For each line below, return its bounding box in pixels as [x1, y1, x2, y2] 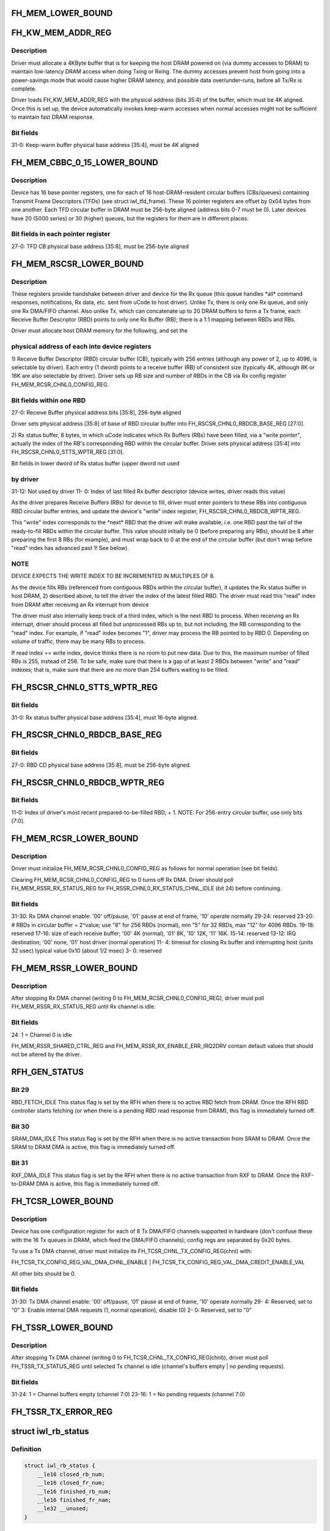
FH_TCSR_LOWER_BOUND [11, 1196, 114, 1206]
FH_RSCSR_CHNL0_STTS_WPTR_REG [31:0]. [11, 448, 125, 456]
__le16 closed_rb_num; [37, 1470, 105, 1478]
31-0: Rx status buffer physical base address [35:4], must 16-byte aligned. [11, 713, 199, 721]
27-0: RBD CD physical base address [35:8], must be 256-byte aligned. [11, 761, 191, 769]
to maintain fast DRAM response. [11, 113, 95, 121]
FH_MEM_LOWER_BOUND [11, 8, 113, 18]
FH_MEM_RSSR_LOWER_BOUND [11, 963, 138, 973]
